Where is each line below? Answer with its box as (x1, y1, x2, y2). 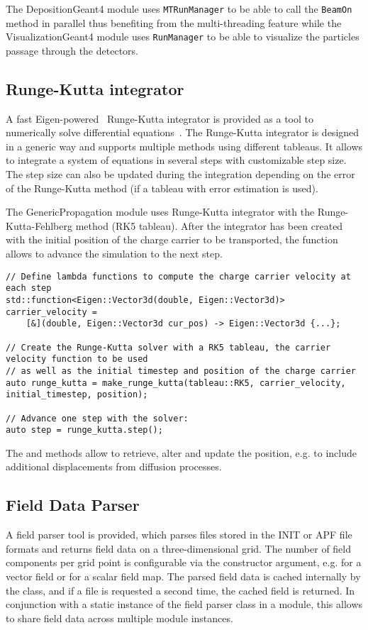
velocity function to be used (6, 354, 148, 365)
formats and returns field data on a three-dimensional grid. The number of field (6, 541, 352, 556)
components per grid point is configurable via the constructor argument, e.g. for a (6, 555, 362, 570)
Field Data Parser (6, 494, 140, 516)
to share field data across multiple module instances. (6, 610, 233, 625)
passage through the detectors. (6, 43, 138, 57)
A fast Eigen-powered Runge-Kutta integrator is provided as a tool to (6, 111, 314, 126)
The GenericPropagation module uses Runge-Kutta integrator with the (6, 204, 315, 219)
